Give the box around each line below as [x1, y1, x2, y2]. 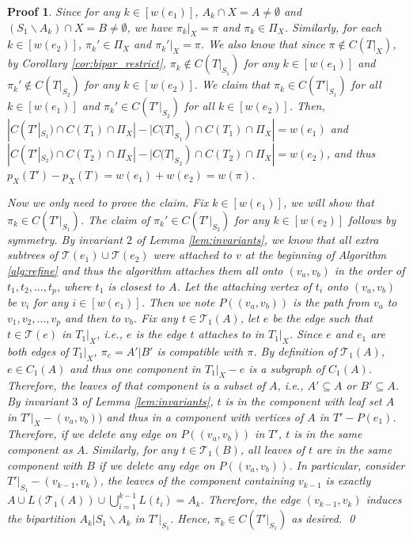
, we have [127, 18, 172, 35]
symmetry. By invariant [7, 230, 123, 247]
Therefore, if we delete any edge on [7, 425, 177, 442]
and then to [64, 309, 121, 326]
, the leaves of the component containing [100, 472, 294, 489]
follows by [348, 211, 396, 227]
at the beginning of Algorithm [244, 246, 387, 263]
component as [7, 441, 73, 458]
